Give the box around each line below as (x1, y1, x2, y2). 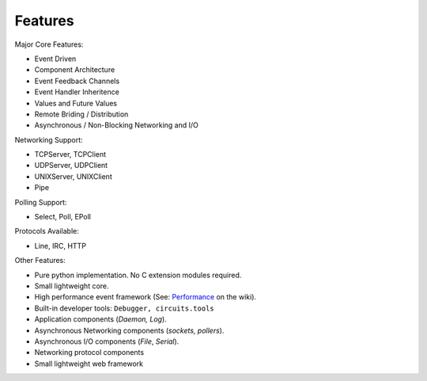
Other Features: (14, 256, 66, 265)
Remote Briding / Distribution (34, 109, 129, 119)
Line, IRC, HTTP (34, 241, 87, 250)
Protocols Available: (14, 227, 79, 236)
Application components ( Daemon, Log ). (34, 314, 168, 324)
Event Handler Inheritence (34, 87, 120, 97)
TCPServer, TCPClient (34, 150, 107, 159)
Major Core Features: (14, 40, 84, 49)
